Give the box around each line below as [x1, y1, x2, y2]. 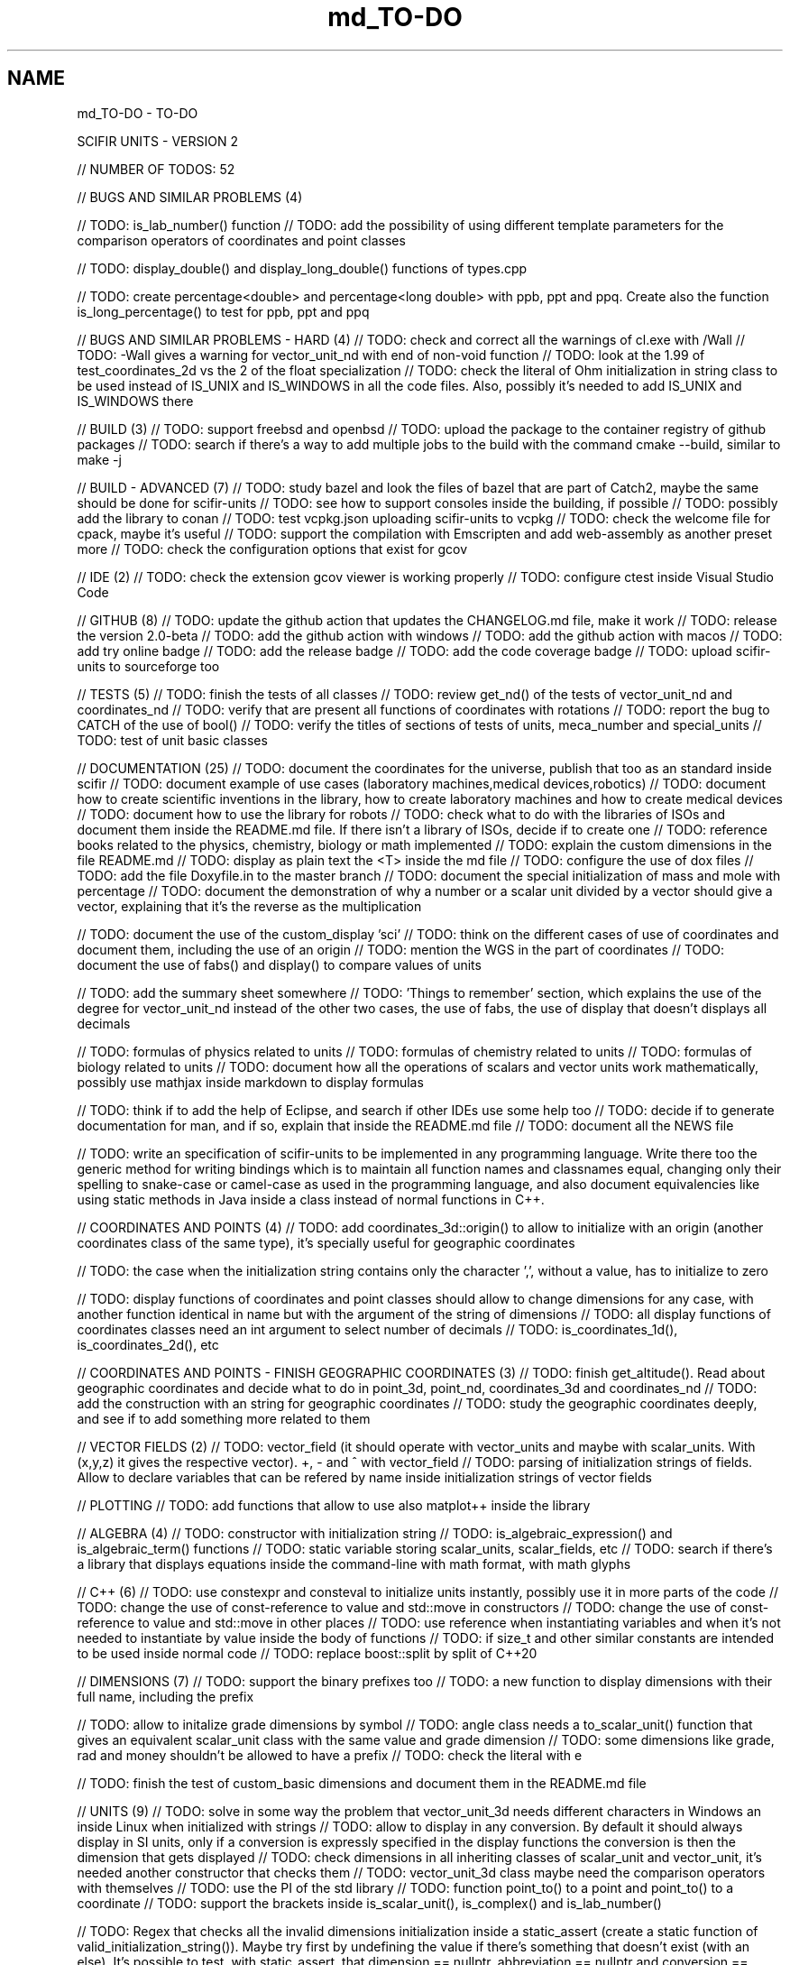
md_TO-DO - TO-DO [77, 105, 198, 121]
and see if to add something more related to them [77, 1410, 371, 1426]
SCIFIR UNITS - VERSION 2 [77, 133, 238, 149]
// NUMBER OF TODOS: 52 [77, 161, 235, 177]
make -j [77, 451, 122, 467]
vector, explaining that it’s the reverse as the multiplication [77, 898, 422, 914]
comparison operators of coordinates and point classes [77, 232, 406, 248]
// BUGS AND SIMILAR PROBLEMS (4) [77, 189, 303, 205]
